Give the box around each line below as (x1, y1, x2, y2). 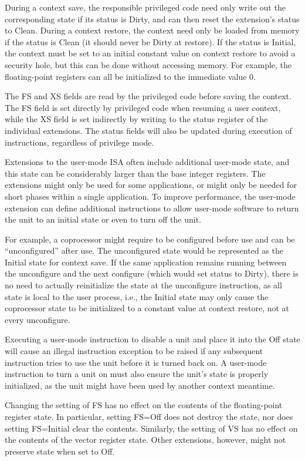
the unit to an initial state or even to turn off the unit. (5, 213, 202, 226)
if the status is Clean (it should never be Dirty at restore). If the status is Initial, (5, 35, 296, 48)
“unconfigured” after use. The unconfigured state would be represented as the (5, 244, 283, 257)
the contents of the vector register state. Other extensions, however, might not (5, 433, 286, 446)
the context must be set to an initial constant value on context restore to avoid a (5, 47, 296, 59)
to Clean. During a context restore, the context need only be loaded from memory (5, 24, 300, 36)
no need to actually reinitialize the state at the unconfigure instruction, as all (5, 279, 282, 291)
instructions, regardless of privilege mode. (5, 136, 154, 148)
